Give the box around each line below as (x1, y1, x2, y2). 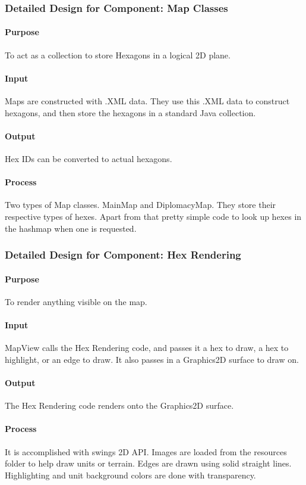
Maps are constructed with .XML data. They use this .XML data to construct (5, 95, 290, 107)
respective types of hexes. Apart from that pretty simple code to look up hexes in (5, 210, 302, 222)
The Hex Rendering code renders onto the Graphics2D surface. (5, 399, 234, 412)
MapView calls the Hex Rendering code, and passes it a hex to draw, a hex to (5, 341, 289, 354)
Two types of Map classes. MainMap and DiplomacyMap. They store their (5, 198, 276, 211)
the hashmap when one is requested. (5, 222, 137, 234)
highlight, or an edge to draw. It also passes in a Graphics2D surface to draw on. (5, 353, 299, 365)
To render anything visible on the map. (5, 295, 147, 307)
